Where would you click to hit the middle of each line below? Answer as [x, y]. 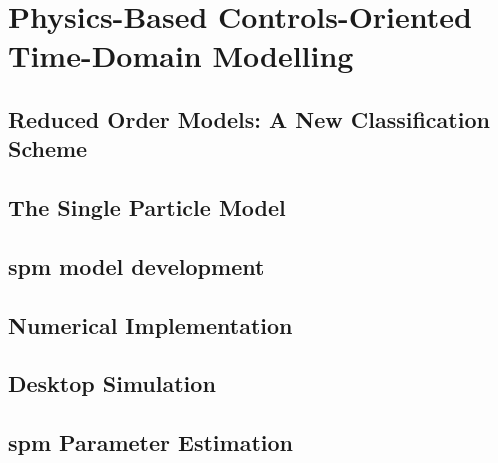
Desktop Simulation [112, 383]
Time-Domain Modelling [181, 55]
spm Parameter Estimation [150, 442]
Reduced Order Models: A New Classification [249, 118]
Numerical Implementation [150, 324]
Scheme [48, 148]
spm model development [136, 265]
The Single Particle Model [147, 207]
